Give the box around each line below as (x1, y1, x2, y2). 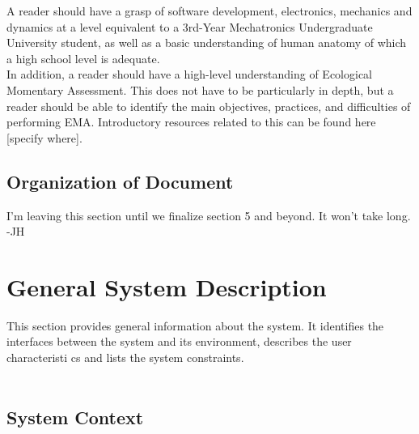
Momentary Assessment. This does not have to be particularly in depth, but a (6, 81, 394, 98)
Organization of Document (6, 168, 234, 194)
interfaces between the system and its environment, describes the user (6, 333, 352, 350)
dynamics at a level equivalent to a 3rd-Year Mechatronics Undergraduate (6, 18, 373, 35)
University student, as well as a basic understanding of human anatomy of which (6, 34, 407, 51)
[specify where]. (6, 129, 83, 146)
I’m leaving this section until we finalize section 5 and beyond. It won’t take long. (6, 206, 411, 223)
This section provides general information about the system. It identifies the (6, 317, 384, 334)
